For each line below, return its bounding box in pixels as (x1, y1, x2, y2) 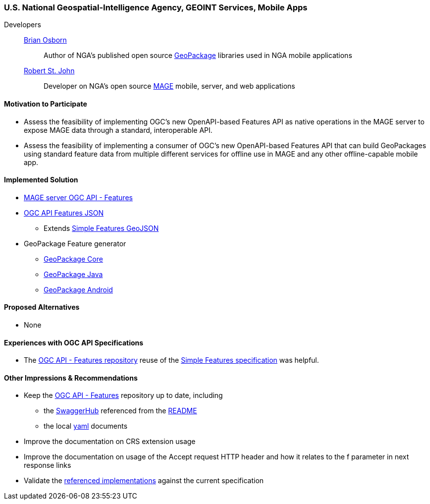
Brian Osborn (24, 36, 67, 45)
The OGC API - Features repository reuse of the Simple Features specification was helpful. (24, 356, 319, 365)
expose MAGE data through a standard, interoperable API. (24, 125, 213, 134)
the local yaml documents (44, 422, 128, 431)
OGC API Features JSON (24, 208, 104, 217)
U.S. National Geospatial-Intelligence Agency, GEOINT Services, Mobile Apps (4, 2, 308, 12)
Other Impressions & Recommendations (4, 373, 138, 382)
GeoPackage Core (44, 254, 103, 263)
